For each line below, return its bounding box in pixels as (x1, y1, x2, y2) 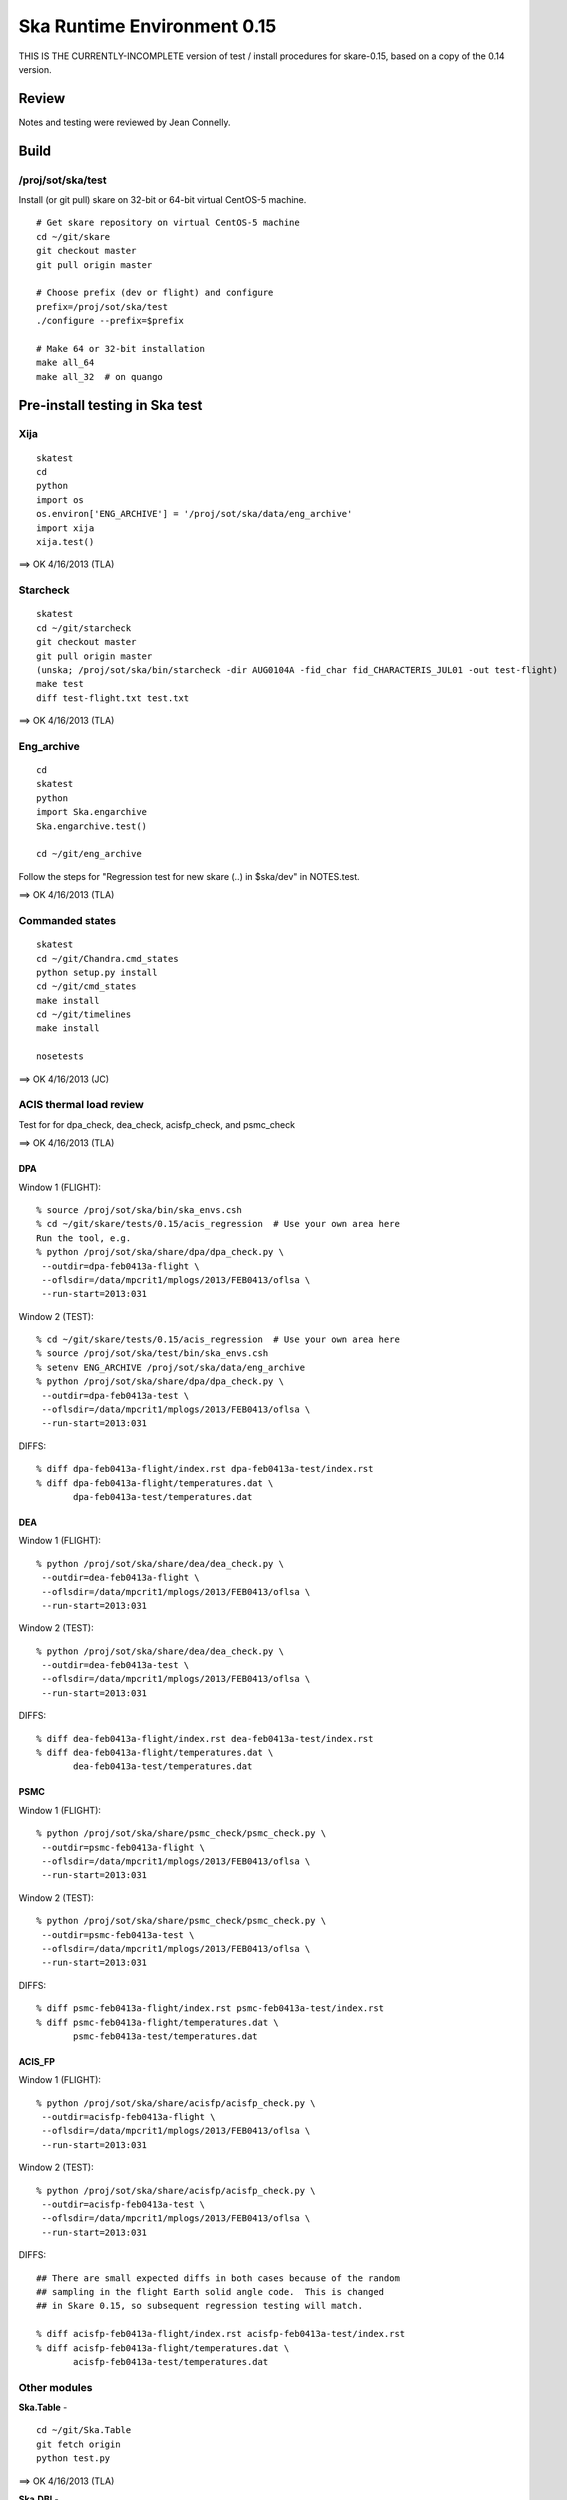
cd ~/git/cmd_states (36, 981, 137, 992)
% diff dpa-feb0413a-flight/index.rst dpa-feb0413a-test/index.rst (36, 1463, 374, 1475)
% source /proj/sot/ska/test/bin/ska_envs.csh (36, 1348, 269, 1359)
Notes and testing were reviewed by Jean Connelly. (18, 116, 231, 128)
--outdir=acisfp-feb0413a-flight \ (41, 2111, 216, 2123)
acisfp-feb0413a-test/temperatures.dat (73, 2356, 269, 2367)
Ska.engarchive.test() (36, 820, 148, 832)
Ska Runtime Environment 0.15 (18, 15, 277, 37)
